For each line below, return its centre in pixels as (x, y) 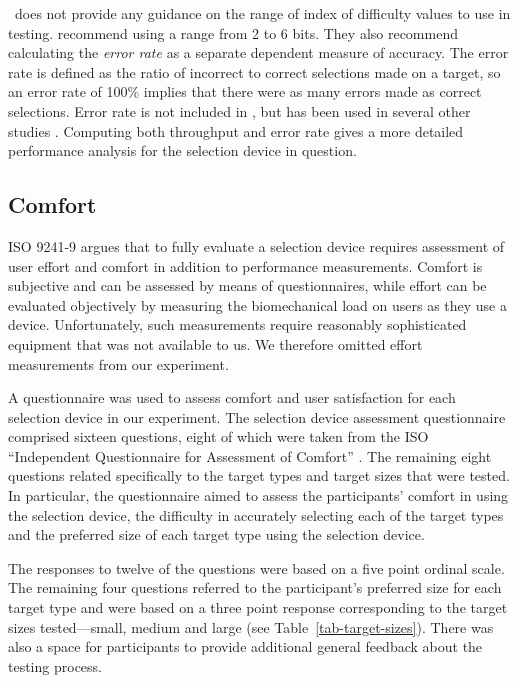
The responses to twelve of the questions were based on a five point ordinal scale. (256, 567)
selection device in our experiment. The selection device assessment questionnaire (257, 416)
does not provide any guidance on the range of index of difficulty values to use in (262, 13)
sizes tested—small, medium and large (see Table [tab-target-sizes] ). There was (251, 626)
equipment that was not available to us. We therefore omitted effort (215, 343)
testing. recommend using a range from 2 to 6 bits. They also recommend (233, 32)
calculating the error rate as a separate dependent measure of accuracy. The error (258, 52)
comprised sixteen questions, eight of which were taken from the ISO (218, 436)
